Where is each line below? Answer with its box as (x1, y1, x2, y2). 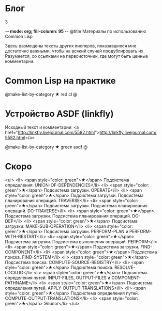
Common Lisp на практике (5, 76, 116, 86)
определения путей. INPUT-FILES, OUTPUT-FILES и (5, 275, 111, 280)
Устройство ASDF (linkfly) (5, 109, 114, 119)
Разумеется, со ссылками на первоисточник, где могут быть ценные (5, 53, 148, 59)
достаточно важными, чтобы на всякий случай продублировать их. (5, 48, 145, 54)
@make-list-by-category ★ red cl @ (5, 91, 77, 97)
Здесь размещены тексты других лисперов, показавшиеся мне (5, 43, 137, 48)
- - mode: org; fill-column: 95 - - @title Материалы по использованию (5, 28, 147, 34)
